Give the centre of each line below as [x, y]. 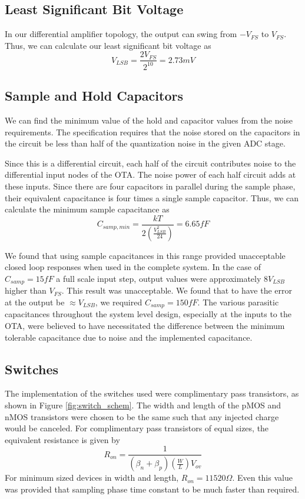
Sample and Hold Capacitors [94, 96]
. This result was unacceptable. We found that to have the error [177, 290]
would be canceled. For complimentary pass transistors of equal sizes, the [137, 428]
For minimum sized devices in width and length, [92, 478]
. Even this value [262, 478]
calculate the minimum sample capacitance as [87, 209]
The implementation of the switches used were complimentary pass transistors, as [152, 393]
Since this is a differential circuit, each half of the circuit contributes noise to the [150, 163]
